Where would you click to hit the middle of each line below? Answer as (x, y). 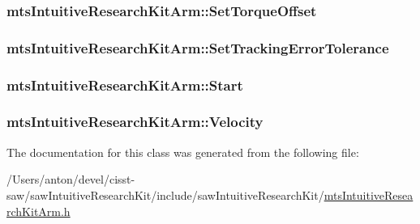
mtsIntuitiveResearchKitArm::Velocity (135, 122)
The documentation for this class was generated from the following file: (183, 152)
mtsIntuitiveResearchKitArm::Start (125, 85)
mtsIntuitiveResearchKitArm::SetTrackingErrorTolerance (198, 47)
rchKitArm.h (39, 211)
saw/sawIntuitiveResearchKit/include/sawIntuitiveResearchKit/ (165, 194)
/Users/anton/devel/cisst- (71, 179)
